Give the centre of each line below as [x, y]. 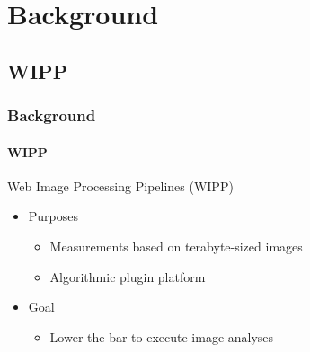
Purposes [53, 216]
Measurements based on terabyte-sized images [176, 246]
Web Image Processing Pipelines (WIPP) [120, 185]
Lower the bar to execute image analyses [162, 336]
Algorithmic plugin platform [128, 276]
